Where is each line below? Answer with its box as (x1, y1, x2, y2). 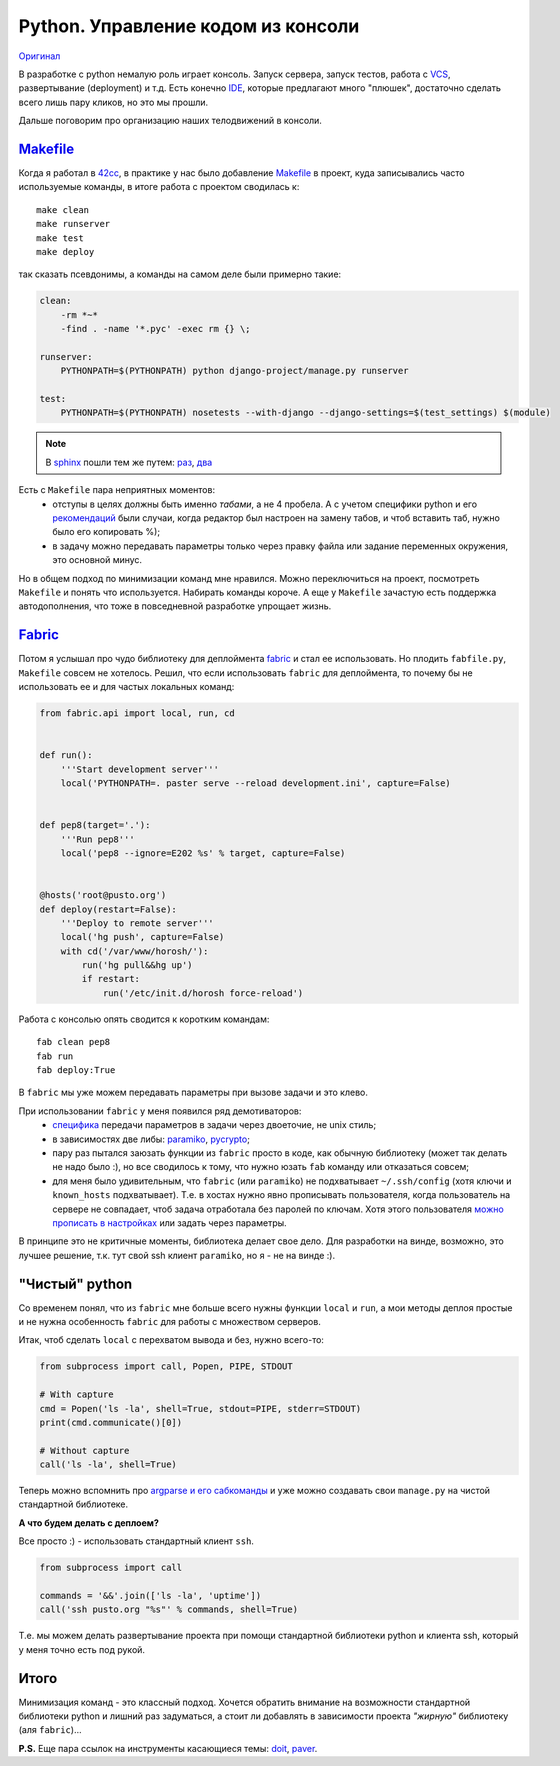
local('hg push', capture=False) (60, 931, 225, 943)
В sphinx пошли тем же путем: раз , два (45, 456, 213, 468)
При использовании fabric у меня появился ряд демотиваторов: (18, 1105, 302, 1117)
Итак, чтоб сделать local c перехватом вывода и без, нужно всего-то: (18, 1334, 325, 1346)
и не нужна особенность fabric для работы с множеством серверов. (18, 1315, 322, 1327)
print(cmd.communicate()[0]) (39, 1416, 183, 1428)
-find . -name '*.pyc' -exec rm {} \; (60, 323, 251, 335)
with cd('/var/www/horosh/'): (60, 945, 209, 957)
